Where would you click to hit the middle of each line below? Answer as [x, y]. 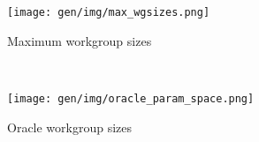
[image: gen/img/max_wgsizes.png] [109, 12]
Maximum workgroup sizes [80, 40]
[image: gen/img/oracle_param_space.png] [131, 98]
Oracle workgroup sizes [70, 127]
